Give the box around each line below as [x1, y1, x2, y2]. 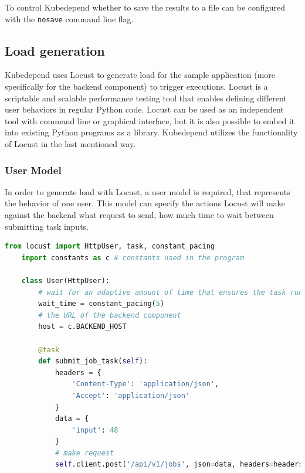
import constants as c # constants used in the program [21, 253, 245, 262]
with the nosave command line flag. [5, 12, 134, 25]
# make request [55, 448, 114, 457]
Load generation [5, 41, 105, 59]
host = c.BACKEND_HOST [38, 322, 127, 331]
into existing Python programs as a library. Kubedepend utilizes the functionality [5, 126, 298, 138]
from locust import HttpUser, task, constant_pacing [5, 242, 215, 251]
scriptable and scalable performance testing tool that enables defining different [5, 91, 287, 104]
